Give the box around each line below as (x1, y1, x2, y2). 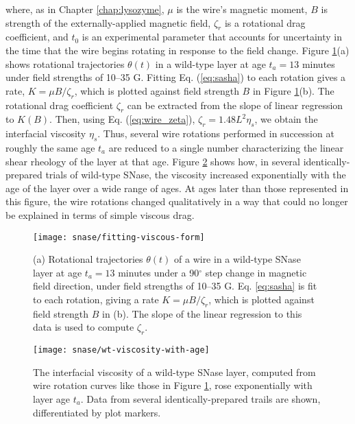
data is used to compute (33, 320, 134, 334)
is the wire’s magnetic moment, (176, 2, 308, 16)
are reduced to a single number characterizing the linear (108, 140, 344, 154)
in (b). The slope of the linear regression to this (101, 306, 302, 320)
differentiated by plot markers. (33, 405, 161, 419)
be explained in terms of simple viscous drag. (5, 207, 195, 222)
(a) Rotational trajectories (33, 252, 143, 266)
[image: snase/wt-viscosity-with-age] (33, 345, 210, 355)
